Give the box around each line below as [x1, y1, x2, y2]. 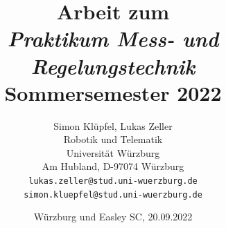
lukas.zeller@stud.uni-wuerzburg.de [28, 176, 198, 187]
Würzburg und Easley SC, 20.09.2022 [33, 209, 193, 224]
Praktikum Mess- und [7, 24, 219, 53]
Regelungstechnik [31, 51, 195, 80]
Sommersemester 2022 [4, 78, 222, 106]
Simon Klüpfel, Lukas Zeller [53, 118, 173, 133]
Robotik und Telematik [63, 132, 163, 146]
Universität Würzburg [66, 145, 160, 160]
